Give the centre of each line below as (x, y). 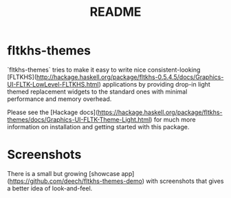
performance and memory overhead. (59, 99)
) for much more (173, 119)
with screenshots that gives (185, 181)
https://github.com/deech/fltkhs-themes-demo (76, 181)
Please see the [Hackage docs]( (53, 112)
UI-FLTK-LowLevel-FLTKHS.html (53, 84)
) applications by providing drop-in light (155, 84)
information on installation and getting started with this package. (98, 126)
